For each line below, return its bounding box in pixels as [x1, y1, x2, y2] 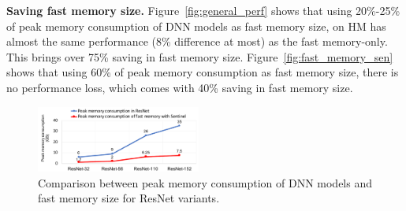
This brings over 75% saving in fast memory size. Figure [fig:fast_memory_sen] [6, 48, 393, 65]
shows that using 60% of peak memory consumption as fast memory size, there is [6, 64, 399, 80]
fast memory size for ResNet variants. [38, 190, 220, 206]
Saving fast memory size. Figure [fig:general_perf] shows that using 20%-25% [6, 2, 400, 18]
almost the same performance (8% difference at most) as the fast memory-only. [6, 33, 388, 50]
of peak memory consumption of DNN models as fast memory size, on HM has [6, 17, 386, 34]
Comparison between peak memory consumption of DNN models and [38, 174, 372, 191]
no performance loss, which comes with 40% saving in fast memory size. [6, 79, 353, 95]
